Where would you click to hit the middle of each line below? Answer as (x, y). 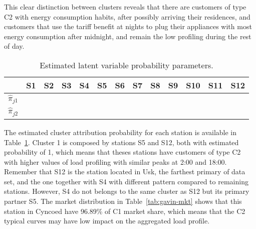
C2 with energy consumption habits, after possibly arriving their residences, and (127, 16)
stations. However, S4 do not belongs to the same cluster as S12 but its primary (127, 191)
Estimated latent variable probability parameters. (126, 65)
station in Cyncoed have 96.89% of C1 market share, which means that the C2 (125, 211)
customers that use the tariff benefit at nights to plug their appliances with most (128, 26)
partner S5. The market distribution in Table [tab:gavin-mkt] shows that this (123, 201)
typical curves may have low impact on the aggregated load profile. (107, 221)
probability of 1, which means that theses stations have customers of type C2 (122, 152)
